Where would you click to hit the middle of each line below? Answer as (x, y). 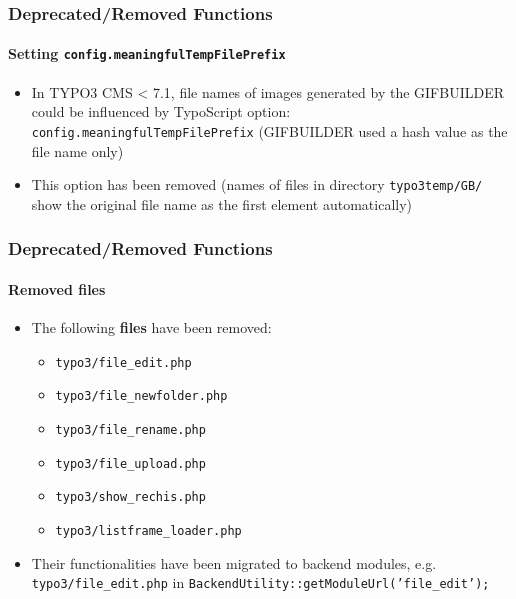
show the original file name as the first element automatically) (222, 203)
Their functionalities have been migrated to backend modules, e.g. (234, 562)
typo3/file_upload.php (130, 463)
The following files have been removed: (151, 327)
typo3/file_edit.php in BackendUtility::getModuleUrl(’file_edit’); (260, 582)
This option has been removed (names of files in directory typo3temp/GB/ (257, 184)
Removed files (57, 288)
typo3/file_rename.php (130, 429)
